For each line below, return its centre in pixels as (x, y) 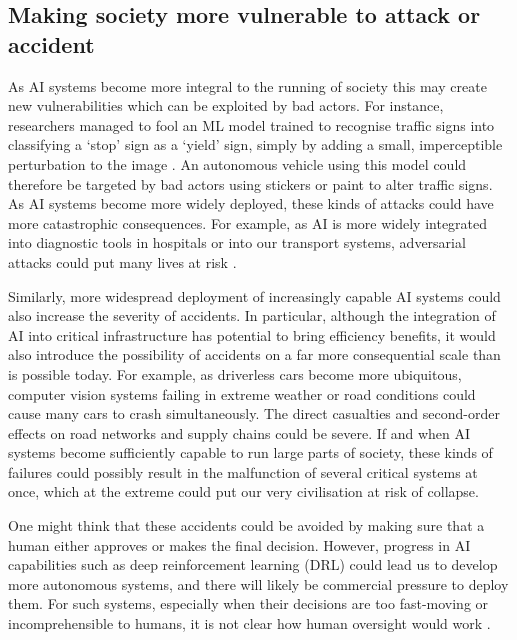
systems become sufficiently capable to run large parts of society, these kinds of (250, 452)
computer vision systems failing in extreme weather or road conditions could (242, 393)
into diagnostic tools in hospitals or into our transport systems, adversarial (237, 242)
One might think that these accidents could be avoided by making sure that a (246, 525)
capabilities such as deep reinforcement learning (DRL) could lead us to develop (253, 564)
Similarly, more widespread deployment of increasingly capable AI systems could (254, 295)
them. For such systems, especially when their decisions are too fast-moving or (248, 603)
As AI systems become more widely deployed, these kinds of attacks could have (251, 203)
